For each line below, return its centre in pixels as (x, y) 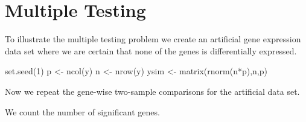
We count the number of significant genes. (82, 111)
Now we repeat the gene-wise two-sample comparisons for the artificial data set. (152, 91)
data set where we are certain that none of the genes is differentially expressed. (151, 50)
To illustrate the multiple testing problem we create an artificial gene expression (153, 39)
